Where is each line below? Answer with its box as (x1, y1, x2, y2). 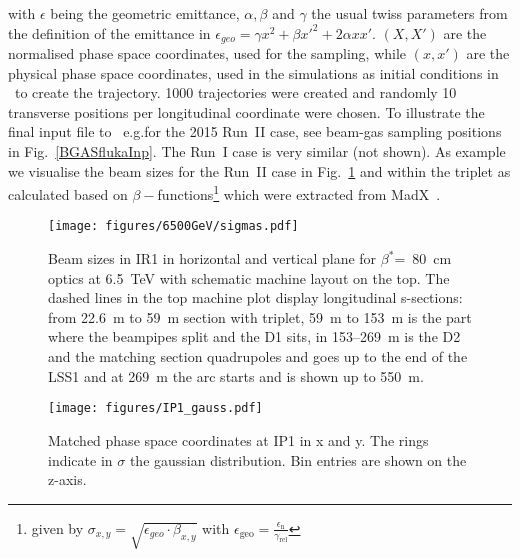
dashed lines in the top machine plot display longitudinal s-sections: (48, 287, 463, 308)
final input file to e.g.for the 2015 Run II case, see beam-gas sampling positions (8, 121, 502, 142)
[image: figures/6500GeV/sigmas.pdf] (48, 219, 299, 234)
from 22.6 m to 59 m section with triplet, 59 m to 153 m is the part (48, 306, 472, 327)
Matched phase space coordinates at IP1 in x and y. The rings (48, 429, 429, 450)
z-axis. (48, 469, 87, 490)
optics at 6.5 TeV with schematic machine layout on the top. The (48, 267, 450, 288)
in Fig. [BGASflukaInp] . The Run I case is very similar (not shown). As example (8, 141, 506, 162)
